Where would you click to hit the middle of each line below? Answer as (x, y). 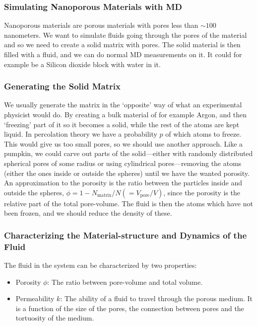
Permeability (35, 298)
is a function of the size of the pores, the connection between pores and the (130, 308)
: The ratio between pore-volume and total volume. (125, 282)
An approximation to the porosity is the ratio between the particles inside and (123, 183)
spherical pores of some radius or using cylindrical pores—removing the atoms (123, 163)
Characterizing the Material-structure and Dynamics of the (125, 235)
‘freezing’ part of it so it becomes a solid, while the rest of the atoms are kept (122, 124)
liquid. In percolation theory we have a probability (81, 134)
